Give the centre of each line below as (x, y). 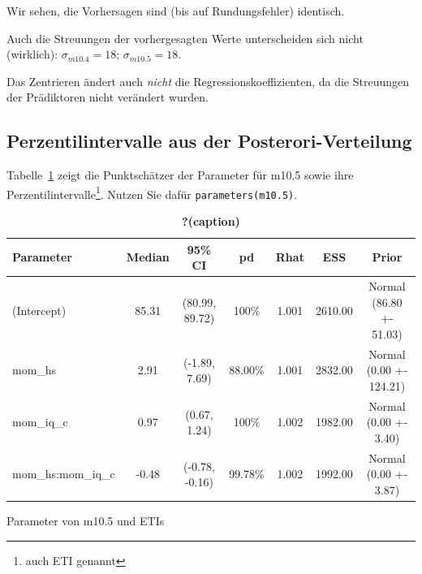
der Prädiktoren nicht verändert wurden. (108, 97)
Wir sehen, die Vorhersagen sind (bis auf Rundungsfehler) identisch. (176, 11)
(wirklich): (32, 54)
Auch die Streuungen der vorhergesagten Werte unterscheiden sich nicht (185, 38)
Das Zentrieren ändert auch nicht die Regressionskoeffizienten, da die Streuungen (208, 81)
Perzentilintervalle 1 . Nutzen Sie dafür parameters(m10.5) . (152, 192)
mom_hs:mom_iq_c (64, 474)
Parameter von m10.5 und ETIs (86, 521)
